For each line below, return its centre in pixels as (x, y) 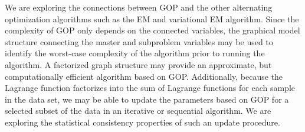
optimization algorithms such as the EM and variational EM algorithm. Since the (152, 18)
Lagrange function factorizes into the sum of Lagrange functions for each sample (150, 88)
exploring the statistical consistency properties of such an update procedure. (142, 122)
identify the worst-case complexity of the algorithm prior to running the (135, 53)
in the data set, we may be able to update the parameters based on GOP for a (147, 99)
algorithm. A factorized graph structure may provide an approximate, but (138, 64)
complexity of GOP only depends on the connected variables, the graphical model (152, 30)
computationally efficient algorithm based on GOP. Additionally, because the (144, 76)
